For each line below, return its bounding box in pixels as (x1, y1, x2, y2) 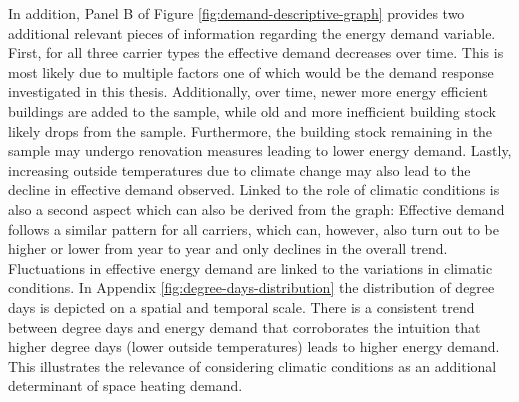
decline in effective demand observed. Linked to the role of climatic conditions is (8, 179, 500, 200)
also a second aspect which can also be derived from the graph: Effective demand (8, 198, 505, 219)
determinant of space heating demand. (8, 375, 243, 396)
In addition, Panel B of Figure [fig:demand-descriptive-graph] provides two (8, 3, 465, 23)
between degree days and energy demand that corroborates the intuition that (8, 316, 481, 337)
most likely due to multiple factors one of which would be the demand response (8, 61, 494, 82)
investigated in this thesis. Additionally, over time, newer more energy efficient (8, 81, 488, 102)
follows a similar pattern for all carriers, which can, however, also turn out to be (8, 218, 500, 239)
